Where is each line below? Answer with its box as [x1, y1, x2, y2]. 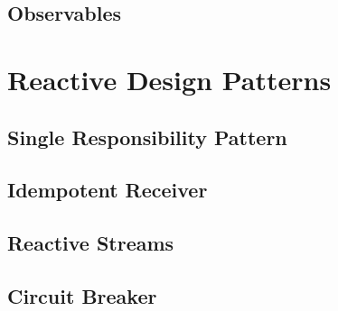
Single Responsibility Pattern [7, 123, 287, 151]
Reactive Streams [7, 229, 174, 257]
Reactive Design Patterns [7, 60, 332, 97]
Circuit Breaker [7, 281, 157, 309]
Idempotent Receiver [7, 176, 208, 204]
